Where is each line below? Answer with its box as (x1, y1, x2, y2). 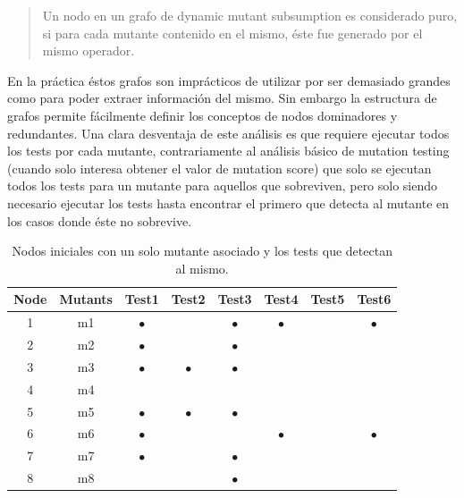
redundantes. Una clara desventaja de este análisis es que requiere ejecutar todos (7, 123, 450, 142)
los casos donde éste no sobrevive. (7, 211, 192, 230)
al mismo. (175, 258, 229, 277)
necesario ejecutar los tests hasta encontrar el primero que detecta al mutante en (7, 193, 450, 212)
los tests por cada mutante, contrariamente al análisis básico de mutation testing (7, 141, 450, 160)
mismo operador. (42, 41, 135, 60)
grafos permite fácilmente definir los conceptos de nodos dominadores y (7, 106, 398, 124)
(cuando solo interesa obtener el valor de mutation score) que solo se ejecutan (7, 158, 432, 177)
